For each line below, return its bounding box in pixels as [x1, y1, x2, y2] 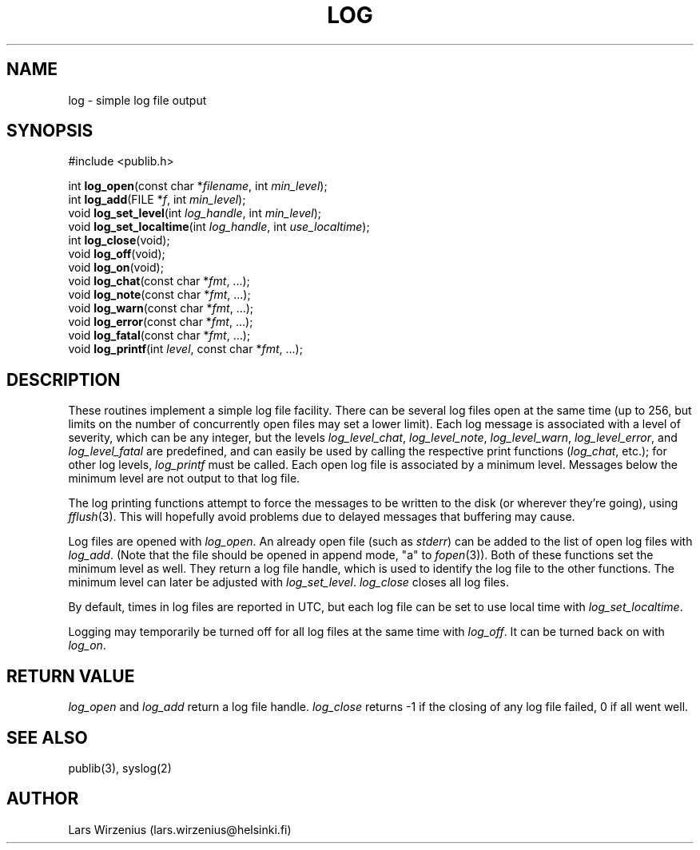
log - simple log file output [68, 93, 207, 107]
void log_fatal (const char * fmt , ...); [68, 328, 251, 343]
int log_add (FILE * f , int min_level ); [68, 193, 246, 207]
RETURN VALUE [6, 665, 135, 686]
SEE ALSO [6, 727, 88, 748]
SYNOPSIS [6, 121, 93, 141]
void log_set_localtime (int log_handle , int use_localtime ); [68, 220, 370, 234]
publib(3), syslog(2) [68, 761, 172, 775]
